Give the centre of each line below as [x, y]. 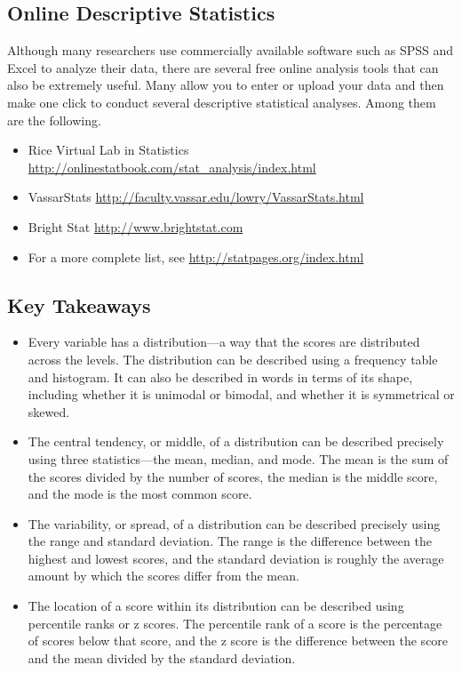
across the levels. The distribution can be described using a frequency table [233, 359]
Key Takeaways [79, 304]
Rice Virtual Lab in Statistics [108, 150]
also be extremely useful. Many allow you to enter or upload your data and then [226, 85]
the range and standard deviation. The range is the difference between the [230, 541]
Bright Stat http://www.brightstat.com [135, 226]
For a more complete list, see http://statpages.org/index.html [196, 256]
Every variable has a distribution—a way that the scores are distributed [224, 342]
